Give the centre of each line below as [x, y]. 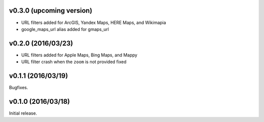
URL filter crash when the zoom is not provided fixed [74, 62]
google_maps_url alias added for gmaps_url [65, 29]
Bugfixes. [19, 88]
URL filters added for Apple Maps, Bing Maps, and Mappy [79, 55]
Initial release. [23, 113]
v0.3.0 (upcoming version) [51, 11]
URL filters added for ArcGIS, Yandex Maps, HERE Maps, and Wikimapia [94, 23]
